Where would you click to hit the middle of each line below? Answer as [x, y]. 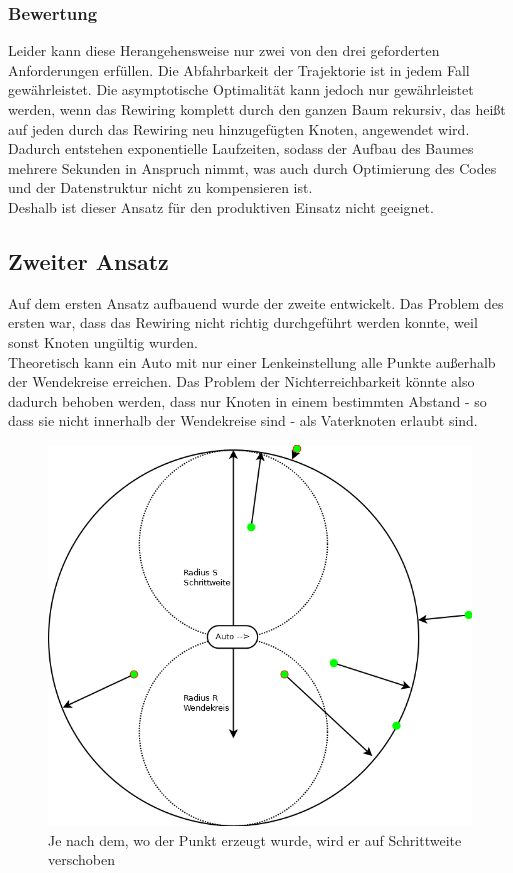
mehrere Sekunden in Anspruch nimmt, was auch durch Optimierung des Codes [252, 167]
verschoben [82, 859]
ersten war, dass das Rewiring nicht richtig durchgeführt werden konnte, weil [243, 322]
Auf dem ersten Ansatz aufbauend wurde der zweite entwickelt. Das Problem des [256, 302]
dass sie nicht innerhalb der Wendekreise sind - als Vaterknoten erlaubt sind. [243, 420]
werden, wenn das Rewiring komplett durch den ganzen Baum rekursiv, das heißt [257, 109]
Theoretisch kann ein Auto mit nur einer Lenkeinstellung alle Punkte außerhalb [252, 361]
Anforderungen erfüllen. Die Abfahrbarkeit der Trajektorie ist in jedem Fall [239, 69]
